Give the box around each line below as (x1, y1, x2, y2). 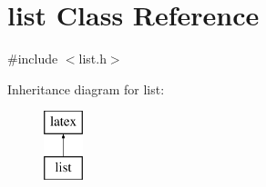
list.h (78, 49, 107, 68)
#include (7, 49, 58, 68)
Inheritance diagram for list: (7, 79, 165, 98)
